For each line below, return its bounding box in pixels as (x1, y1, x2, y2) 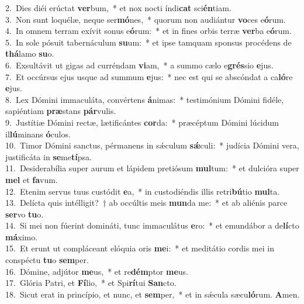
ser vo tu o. (5, 208, 44, 220)
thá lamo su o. (5, 47, 54, 60)
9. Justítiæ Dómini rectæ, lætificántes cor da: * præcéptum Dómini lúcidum (5, 116, 279, 128)
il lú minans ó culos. (5, 127, 71, 140)
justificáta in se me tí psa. (5, 150, 92, 163)
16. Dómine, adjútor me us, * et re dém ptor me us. (5, 265, 188, 277)
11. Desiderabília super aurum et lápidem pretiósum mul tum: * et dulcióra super (5, 162, 299, 174)
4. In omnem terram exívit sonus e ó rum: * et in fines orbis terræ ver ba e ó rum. (5, 25, 292, 37)
